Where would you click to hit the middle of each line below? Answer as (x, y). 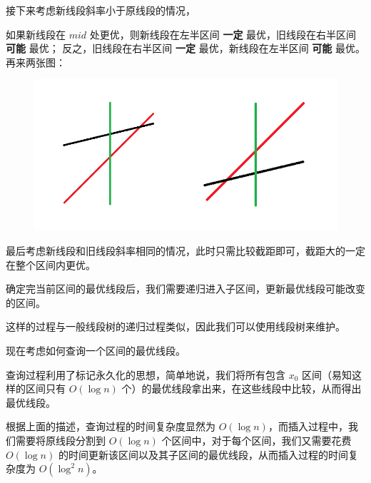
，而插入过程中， (308, 426)
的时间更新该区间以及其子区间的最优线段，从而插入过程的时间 (203, 454)
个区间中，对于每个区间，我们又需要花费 (256, 440)
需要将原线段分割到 (60, 440)
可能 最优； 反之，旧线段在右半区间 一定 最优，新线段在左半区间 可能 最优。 (185, 48)
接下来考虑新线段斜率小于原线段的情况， (101, 10)
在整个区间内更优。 (51, 264)
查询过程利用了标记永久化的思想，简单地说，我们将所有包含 (146, 374)
